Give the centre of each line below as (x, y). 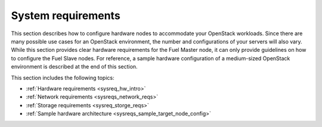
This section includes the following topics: (63, 78)
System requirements (66, 16)
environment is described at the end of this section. (74, 67)
